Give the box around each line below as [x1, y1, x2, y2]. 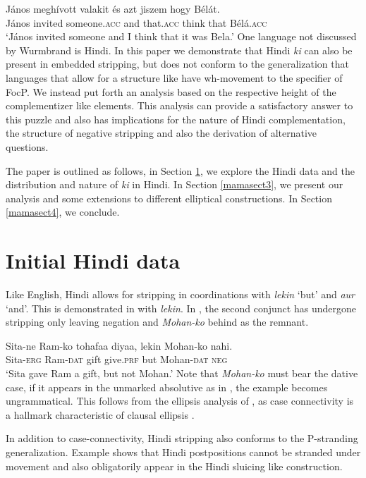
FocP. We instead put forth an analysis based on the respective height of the [6, 84, 336, 99]
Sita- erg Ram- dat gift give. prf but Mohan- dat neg [6, 352, 228, 367]
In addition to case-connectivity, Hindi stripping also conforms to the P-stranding [6, 431, 358, 446]
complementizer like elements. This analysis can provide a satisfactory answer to [6, 98, 353, 113]
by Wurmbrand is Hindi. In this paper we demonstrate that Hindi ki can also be [6, 42, 353, 57]
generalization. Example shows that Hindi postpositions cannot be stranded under [6, 444, 361, 459]
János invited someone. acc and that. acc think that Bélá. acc [6, 15, 267, 30]
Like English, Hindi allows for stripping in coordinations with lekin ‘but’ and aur [6, 287, 355, 302]
